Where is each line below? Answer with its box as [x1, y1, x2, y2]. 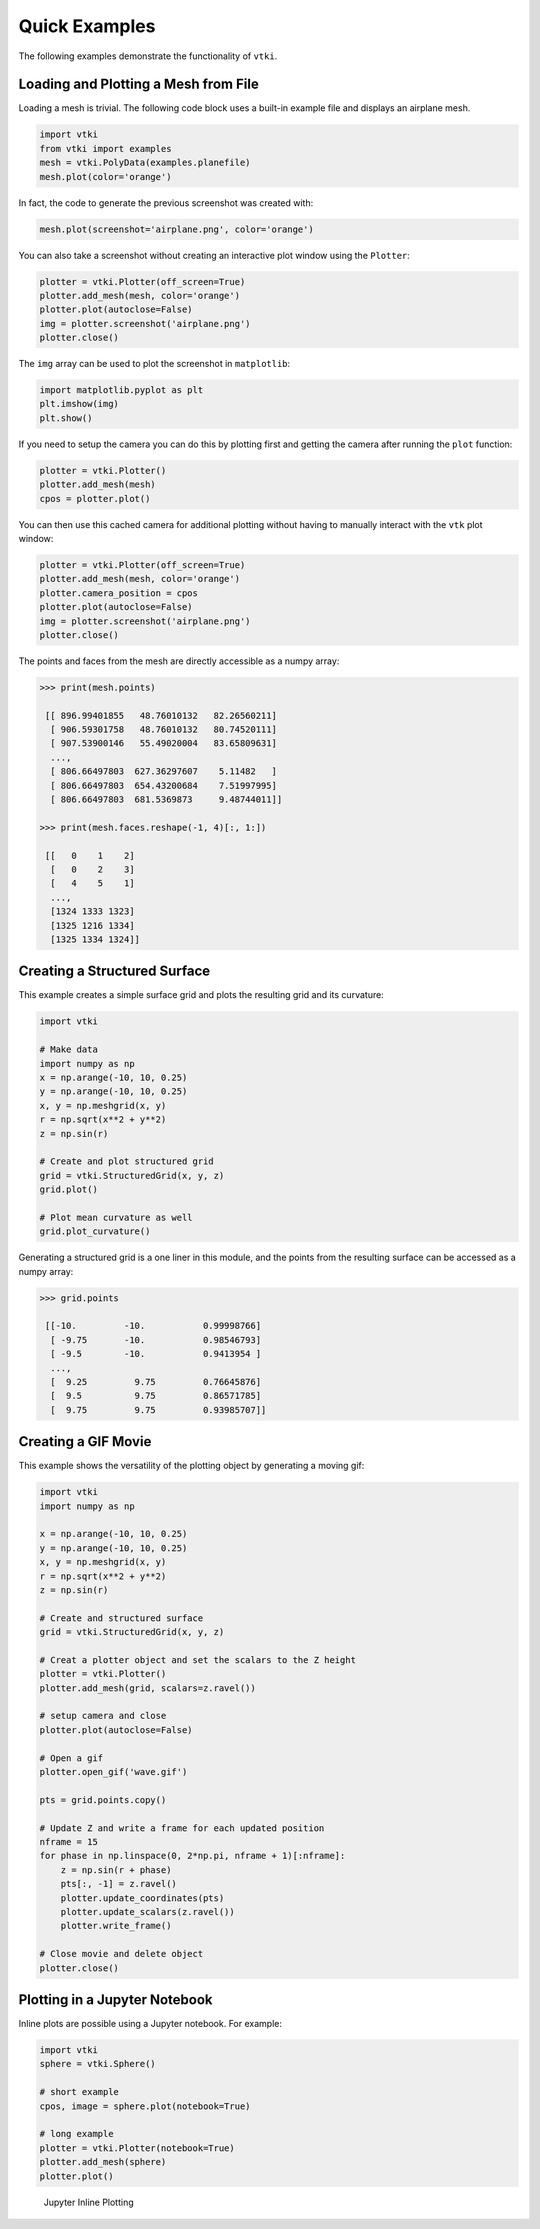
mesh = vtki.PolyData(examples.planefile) [39, 157, 251, 169]
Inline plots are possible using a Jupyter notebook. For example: [18, 2018, 282, 2030]
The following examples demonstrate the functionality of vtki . [18, 50, 278, 62]
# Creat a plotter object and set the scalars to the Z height [39, 1654, 357, 1665]
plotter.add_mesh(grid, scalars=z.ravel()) [39, 1682, 257, 1694]
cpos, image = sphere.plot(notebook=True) [39, 2100, 251, 2112]
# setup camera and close [39, 1710, 167, 1722]
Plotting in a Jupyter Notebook [18, 1991, 214, 2008]
